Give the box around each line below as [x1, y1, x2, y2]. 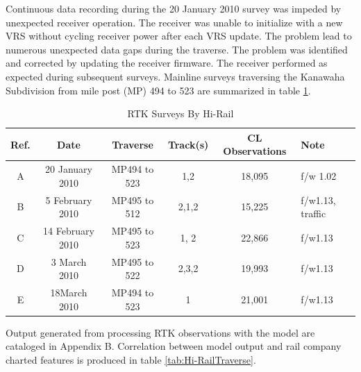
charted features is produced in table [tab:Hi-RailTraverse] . [6, 352, 256, 366]
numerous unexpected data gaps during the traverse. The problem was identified [6, 42, 348, 56]
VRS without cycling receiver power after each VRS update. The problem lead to [6, 28, 352, 43]
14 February [43, 223, 94, 238]
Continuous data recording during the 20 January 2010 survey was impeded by [6, 1, 342, 15]
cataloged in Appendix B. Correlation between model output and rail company [6, 339, 342, 353]
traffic [301, 206, 326, 221]
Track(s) [167, 137, 209, 151]
